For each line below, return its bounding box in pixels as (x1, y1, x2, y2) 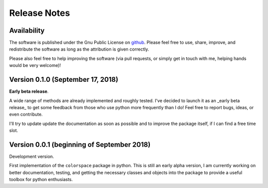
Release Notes (9, 7, 70, 18)
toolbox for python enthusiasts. (9, 177, 73, 183)
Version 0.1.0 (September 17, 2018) (9, 75, 119, 84)
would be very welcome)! (9, 63, 62, 68)
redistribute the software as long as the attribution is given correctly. (9, 46, 149, 52)
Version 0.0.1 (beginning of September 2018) (9, 140, 151, 149)
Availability (9, 26, 45, 35)
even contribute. (9, 112, 43, 118)
